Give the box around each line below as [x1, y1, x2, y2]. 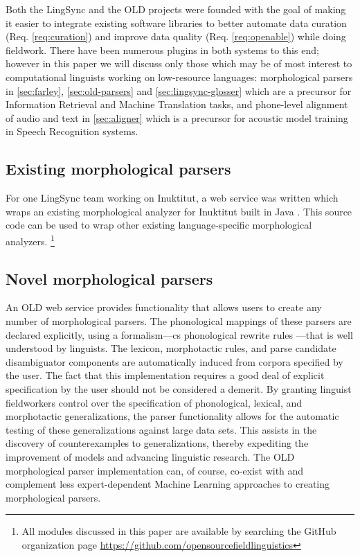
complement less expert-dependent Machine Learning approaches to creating [6, 477, 330, 491]
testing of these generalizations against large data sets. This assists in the [6, 422, 317, 436]
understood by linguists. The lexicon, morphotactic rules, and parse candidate [6, 341, 336, 355]
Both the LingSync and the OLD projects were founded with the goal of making [6, 2, 346, 16]
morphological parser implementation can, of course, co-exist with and [6, 463, 304, 477]
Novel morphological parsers [6, 267, 213, 289]
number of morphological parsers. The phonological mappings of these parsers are [6, 313, 352, 328]
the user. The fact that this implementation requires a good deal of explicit [6, 368, 325, 382]
